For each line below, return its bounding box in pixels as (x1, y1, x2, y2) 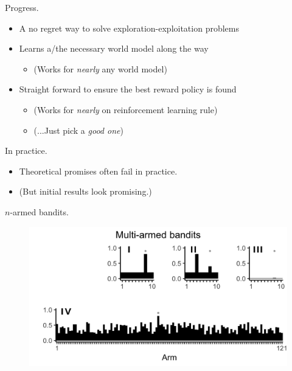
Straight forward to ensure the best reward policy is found (19, 83, 237, 95)
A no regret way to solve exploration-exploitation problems (19, 21, 239, 34)
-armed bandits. (10, 205, 69, 218)
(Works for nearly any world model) (33, 62, 167, 75)
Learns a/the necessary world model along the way (19, 42, 209, 55)
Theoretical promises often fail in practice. (19, 164, 178, 177)
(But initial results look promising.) (19, 185, 152, 198)
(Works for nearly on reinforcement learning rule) (33, 103, 218, 116)
